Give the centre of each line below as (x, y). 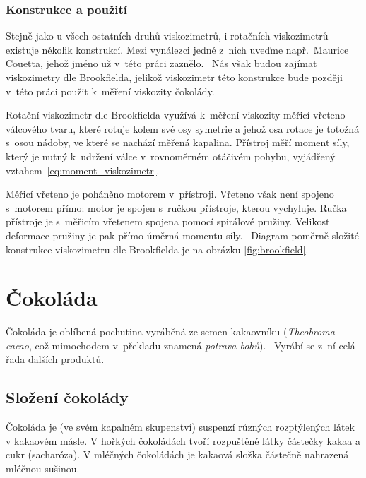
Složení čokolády (67, 397)
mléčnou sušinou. (43, 468)
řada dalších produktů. (55, 359)
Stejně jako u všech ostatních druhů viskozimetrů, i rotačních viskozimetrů (167, 36)
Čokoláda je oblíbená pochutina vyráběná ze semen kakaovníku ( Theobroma (170, 331)
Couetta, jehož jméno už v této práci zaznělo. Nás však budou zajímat (161, 63)
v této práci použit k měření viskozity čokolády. (110, 91)
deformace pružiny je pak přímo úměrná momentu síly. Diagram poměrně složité (182, 235)
